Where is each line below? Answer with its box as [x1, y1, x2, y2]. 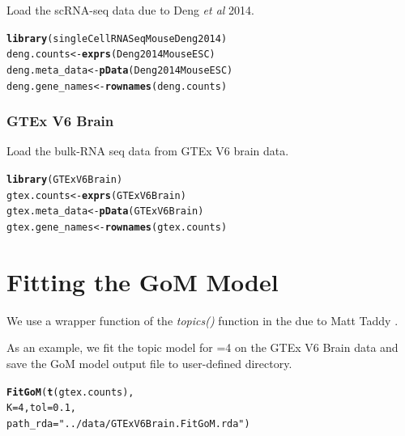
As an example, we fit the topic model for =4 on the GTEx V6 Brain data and [6, 339, 399, 356]
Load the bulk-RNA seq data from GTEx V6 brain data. [6, 142, 289, 159]
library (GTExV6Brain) [6, 174, 123, 186]
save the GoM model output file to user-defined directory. [6, 354, 292, 371]
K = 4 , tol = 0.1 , [6, 402, 76, 414]
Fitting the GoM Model [6, 265, 279, 298]
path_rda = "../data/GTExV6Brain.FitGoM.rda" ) [6, 417, 250, 430]
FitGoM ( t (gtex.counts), [6, 386, 134, 398]
